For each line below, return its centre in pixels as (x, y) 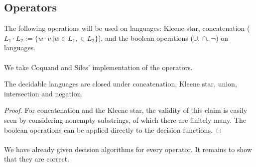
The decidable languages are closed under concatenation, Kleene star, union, (121, 84)
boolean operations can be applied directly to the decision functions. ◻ (113, 129)
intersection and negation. (44, 93)
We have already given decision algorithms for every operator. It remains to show (128, 149)
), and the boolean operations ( (145, 38)
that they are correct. (37, 159)
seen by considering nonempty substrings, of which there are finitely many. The (125, 120)
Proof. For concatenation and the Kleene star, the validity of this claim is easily (126, 110)
